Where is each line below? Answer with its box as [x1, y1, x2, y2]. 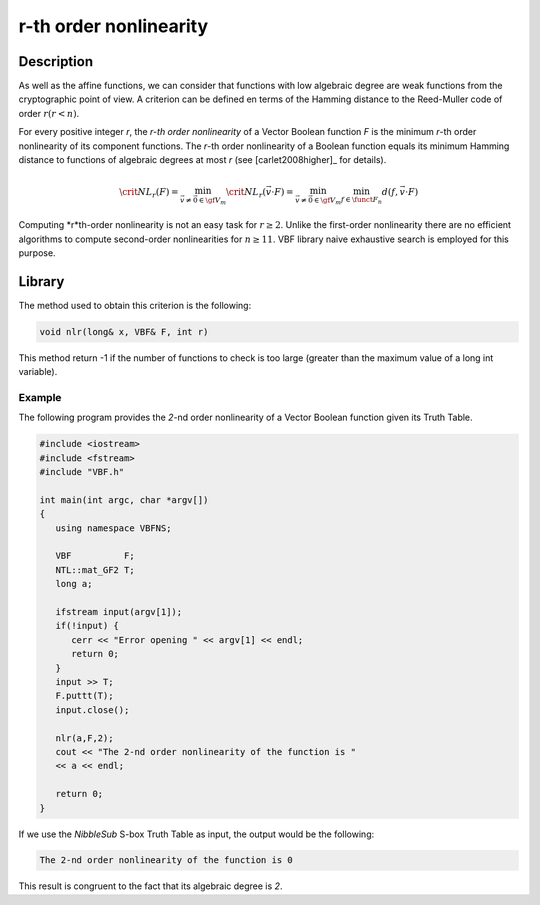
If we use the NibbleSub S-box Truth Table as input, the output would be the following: [18, 828, 375, 840]
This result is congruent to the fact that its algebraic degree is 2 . [18, 880, 283, 892]
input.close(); [55, 704, 130, 715]
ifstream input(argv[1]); [55, 606, 183, 618]
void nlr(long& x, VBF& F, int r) [39, 326, 209, 337]
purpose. [18, 246, 56, 259]
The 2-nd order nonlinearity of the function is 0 [39, 855, 294, 866]
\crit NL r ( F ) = [118, 186, 179, 200]
